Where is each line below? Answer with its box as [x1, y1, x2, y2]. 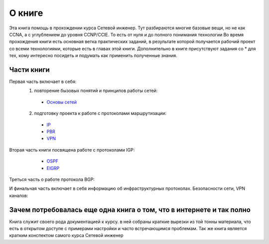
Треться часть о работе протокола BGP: [9, 176, 95, 182]
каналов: [9, 192, 28, 198]
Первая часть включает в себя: [9, 79, 77, 84]
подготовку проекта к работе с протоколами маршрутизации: [34, 110, 167, 116]
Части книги [9, 65, 50, 74]
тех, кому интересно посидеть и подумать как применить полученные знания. [9, 53, 177, 59]
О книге [9, 7, 43, 18]
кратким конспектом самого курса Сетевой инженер [9, 233, 124, 239]
